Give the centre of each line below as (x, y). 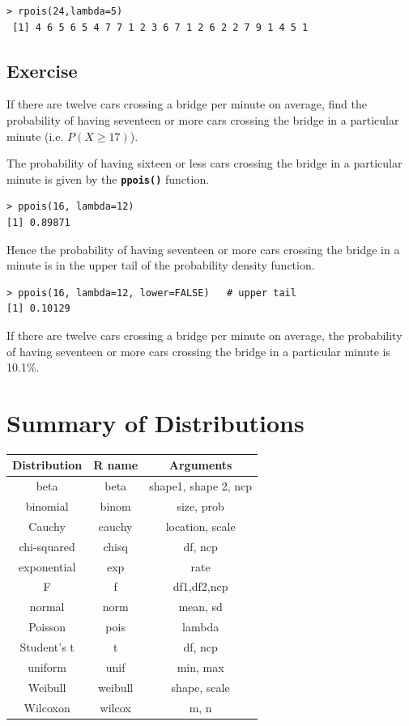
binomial (47, 506)
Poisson (47, 627)
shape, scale (200, 687)
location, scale (200, 526)
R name (116, 465)
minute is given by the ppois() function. (108, 178)
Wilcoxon (47, 707)
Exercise (42, 70)
